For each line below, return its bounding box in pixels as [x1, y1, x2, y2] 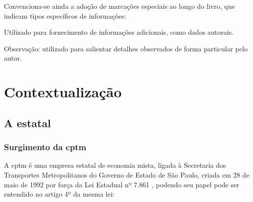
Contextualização [4, 82, 122, 102]
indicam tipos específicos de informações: [4, 10, 126, 21]
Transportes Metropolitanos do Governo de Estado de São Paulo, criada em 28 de [4, 169, 250, 180]
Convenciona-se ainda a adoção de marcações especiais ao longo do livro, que [4, 1, 235, 11]
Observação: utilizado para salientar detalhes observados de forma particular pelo [4, 43, 248, 53]
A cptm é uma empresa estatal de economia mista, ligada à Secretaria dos [4, 160, 226, 170]
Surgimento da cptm [4, 141, 87, 153]
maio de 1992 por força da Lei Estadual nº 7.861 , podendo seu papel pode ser [4, 179, 239, 189]
